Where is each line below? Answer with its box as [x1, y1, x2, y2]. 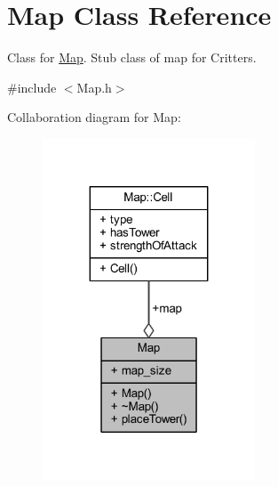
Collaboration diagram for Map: [7, 108, 181, 126]
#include [7, 77, 57, 96]
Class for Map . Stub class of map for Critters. [7, 48, 257, 67]
